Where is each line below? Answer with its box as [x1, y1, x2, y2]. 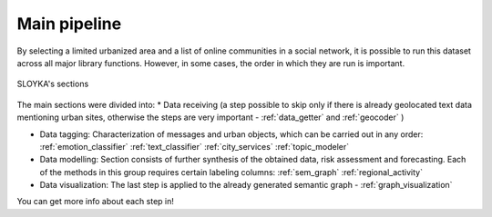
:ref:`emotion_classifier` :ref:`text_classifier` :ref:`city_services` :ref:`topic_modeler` [39, 141, 350, 152]
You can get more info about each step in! [16, 196, 175, 207]
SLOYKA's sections [16, 78, 89, 90]
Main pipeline [16, 14, 122, 34]
